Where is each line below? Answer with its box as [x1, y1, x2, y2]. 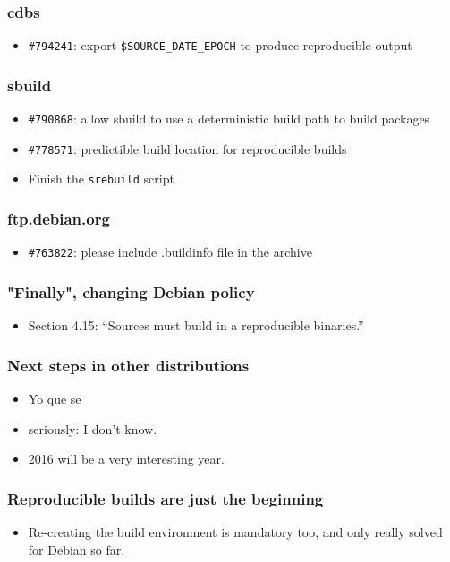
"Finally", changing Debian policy [7, 280, 255, 302]
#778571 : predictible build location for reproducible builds [28, 139, 347, 158]
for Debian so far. [28, 540, 125, 558]
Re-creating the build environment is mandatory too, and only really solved [28, 522, 443, 541]
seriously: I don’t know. [28, 419, 157, 438]
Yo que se [28, 388, 81, 407]
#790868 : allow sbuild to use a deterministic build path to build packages [28, 109, 430, 128]
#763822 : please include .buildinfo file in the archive [28, 243, 312, 261]
